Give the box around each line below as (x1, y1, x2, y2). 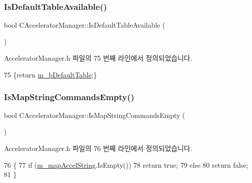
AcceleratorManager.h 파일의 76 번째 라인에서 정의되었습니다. (4, 143, 192, 153)
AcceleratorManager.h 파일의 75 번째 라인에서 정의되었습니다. (4, 53, 192, 63)
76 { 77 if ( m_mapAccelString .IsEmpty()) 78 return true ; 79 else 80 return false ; (4, 159, 249, 170)
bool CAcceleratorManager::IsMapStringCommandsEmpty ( (4, 110, 185, 120)
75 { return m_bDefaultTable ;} (4, 70, 97, 79)
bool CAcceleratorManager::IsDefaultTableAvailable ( (4, 20, 165, 30)
